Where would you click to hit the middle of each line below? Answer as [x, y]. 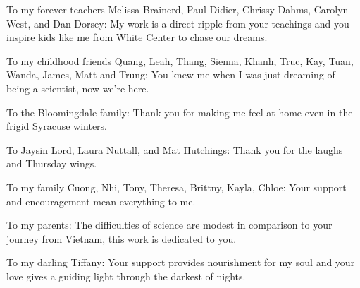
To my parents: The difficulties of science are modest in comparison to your [169, 225]
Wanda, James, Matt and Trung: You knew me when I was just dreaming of [171, 74]
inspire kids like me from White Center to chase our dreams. [137, 37]
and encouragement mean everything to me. [101, 201]
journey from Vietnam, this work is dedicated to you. [122, 238]
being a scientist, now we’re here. [78, 88]
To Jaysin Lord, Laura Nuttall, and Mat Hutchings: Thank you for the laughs [175, 149]
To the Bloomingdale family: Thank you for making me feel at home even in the [180, 112]
